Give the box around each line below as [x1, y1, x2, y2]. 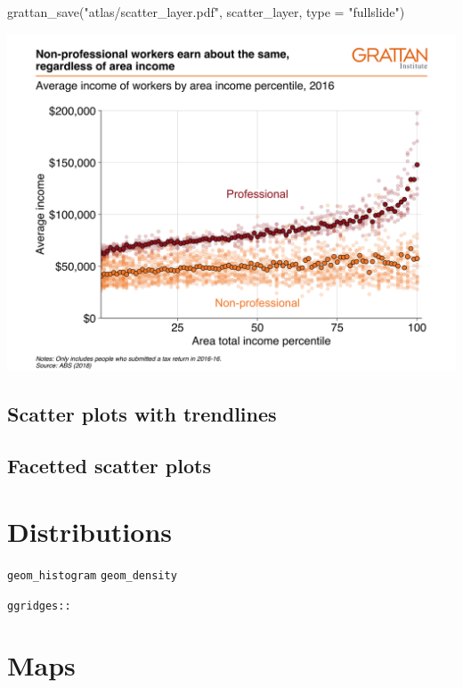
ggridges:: [7, 599, 71, 612]
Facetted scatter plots [7, 452, 211, 479]
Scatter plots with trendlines [7, 399, 277, 427]
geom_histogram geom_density [7, 569, 177, 582]
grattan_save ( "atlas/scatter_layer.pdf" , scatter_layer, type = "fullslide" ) [7, 3, 405, 20]
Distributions [7, 512, 172, 549]
